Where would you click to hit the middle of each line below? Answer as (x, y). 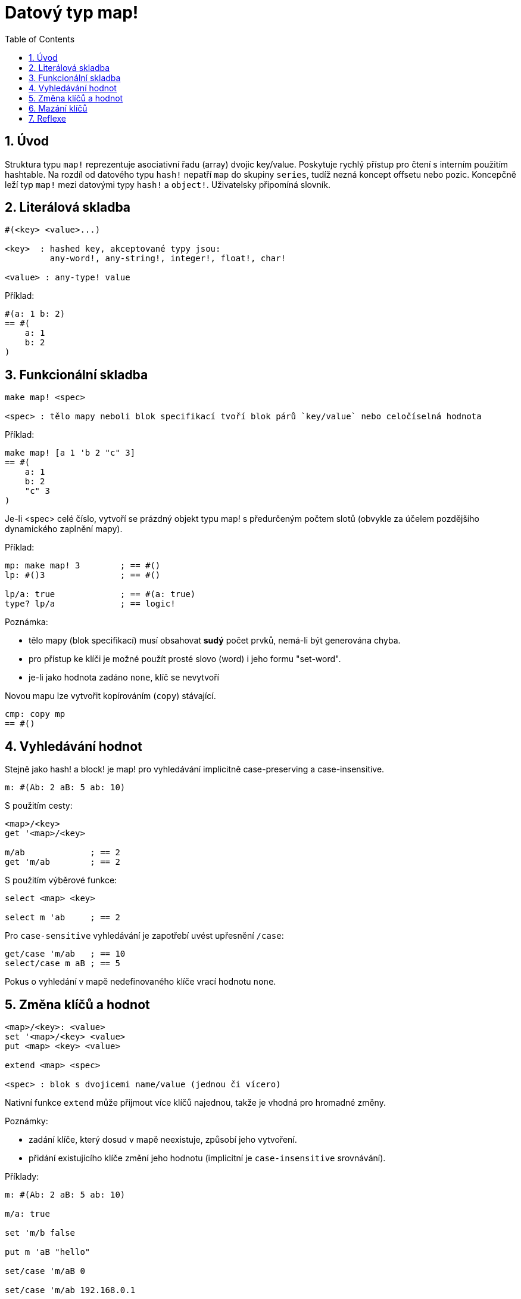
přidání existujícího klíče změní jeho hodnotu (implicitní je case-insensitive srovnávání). (207, 1158)
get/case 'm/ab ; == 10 (65, 954)
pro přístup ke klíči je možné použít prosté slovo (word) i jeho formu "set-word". (185, 659)
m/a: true (27, 1213)
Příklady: (22, 1176)
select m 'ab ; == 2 (63, 918)
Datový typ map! (72, 13)
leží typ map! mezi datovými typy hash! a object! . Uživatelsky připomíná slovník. (168, 184)
